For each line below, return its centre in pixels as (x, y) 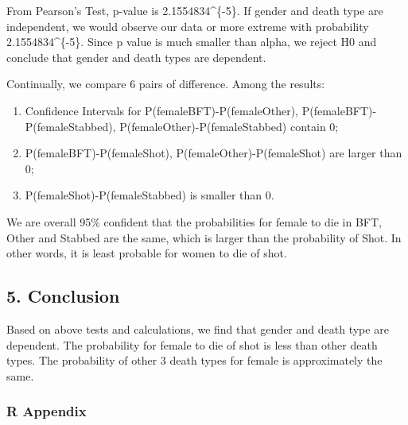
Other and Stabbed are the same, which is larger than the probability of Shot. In (204, 237)
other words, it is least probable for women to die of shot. (147, 253)
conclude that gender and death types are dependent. (136, 57)
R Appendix (47, 411)
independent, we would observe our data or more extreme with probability (188, 26)
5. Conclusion (63, 296)
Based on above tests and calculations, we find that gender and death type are (198, 328)
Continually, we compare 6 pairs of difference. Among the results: (166, 84)
